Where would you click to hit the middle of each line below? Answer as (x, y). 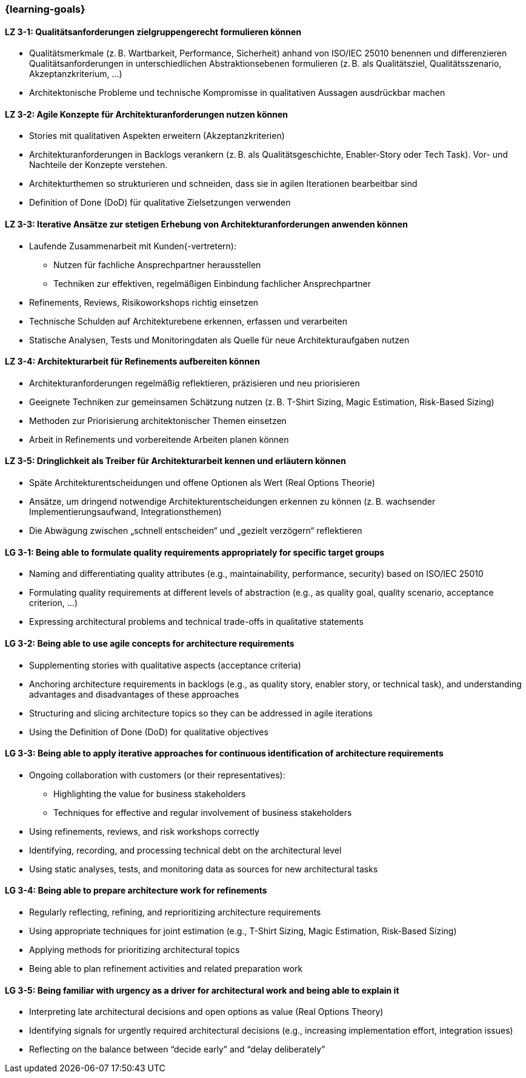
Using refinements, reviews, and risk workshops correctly (144, 831)
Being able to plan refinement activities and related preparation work (166, 968)
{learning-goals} (45, 9)
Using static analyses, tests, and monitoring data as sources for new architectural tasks (204, 869)
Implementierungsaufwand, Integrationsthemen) (125, 512)
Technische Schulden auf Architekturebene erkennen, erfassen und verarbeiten (188, 321)
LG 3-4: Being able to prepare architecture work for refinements (136, 891)
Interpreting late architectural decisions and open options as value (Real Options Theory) (206, 1012)
